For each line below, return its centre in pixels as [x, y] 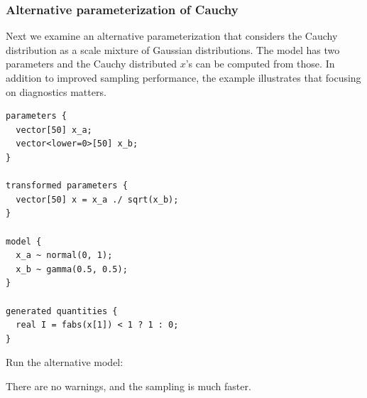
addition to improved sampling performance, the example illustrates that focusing [183, 77]
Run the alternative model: [65, 362]
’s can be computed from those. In [260, 64]
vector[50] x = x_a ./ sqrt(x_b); [97, 199]
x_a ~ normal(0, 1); [64, 256]
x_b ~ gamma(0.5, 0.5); [72, 269]
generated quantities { [62, 311]
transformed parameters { [67, 186]
